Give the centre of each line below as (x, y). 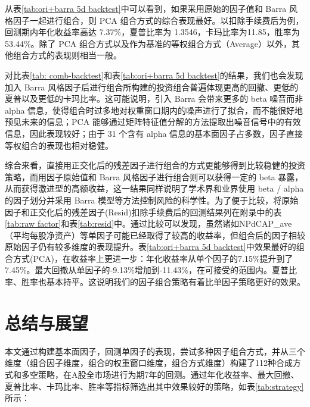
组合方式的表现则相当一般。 (67, 55)
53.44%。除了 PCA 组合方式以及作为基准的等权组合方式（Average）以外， (148, 43)
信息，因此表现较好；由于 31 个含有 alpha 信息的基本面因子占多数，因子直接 (154, 133)
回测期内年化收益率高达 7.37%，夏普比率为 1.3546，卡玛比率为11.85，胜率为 (152, 32)
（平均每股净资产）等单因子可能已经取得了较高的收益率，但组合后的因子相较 (155, 235)
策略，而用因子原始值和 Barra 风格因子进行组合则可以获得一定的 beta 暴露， (154, 176)
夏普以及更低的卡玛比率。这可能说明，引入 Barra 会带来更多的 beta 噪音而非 (154, 98)
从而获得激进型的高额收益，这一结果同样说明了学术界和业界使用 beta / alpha (154, 188)
